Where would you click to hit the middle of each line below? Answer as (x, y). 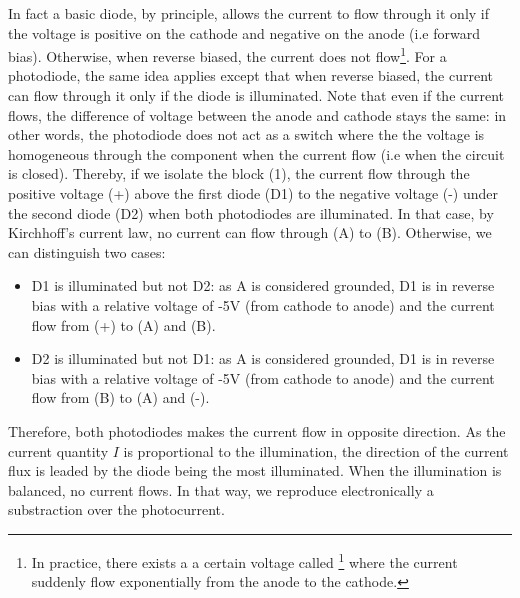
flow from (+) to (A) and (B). (123, 324)
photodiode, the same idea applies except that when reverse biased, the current (251, 75)
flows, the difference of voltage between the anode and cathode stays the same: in (257, 114)
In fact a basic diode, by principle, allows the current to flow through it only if (249, 13)
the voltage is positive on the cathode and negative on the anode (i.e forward (244, 32)
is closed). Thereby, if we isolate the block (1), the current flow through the (239, 173)
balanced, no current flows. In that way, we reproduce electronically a (221, 489)
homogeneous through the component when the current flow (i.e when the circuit (256, 153)
